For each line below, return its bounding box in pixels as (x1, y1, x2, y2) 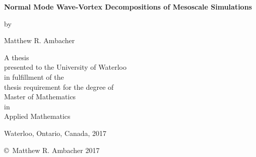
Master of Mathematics (4, 91, 76, 102)
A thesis (4, 52, 29, 62)
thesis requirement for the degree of (4, 81, 114, 92)
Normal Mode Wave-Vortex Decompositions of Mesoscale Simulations (4, 2, 252, 12)
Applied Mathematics (4, 111, 71, 121)
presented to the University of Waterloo (4, 62, 126, 72)
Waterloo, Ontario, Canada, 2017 (4, 127, 107, 138)
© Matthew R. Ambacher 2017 (4, 144, 100, 155)
